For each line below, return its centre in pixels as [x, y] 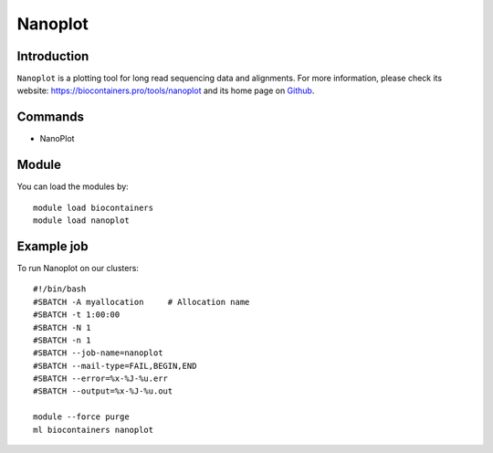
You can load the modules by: [73, 186]
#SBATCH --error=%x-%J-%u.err [101, 379]
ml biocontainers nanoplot [94, 430]
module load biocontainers [94, 207]
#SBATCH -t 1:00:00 [77, 315]
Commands [51, 117]
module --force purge [81, 417]
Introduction [53, 56]
